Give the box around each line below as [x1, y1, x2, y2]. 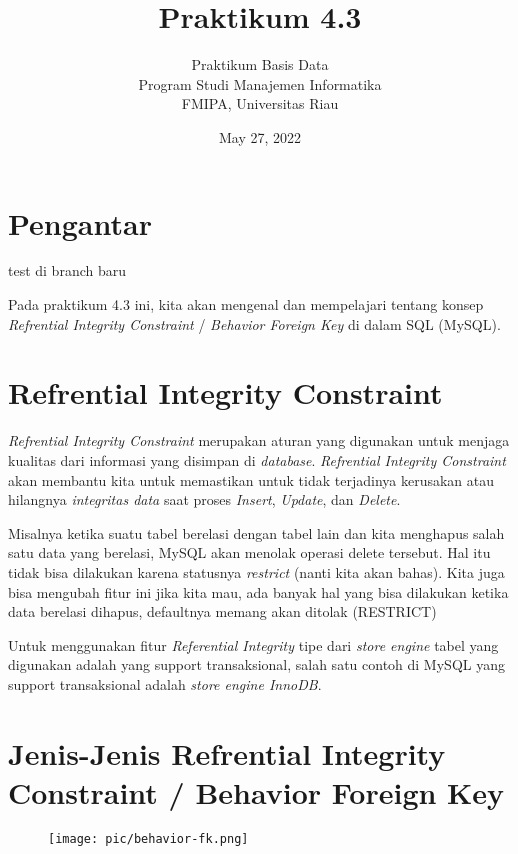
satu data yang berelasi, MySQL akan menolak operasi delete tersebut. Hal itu [8, 542, 491, 563]
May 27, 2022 [218, 126, 302, 147]
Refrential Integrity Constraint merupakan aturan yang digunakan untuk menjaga [8, 430, 510, 451]
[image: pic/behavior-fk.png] [48, 831, 249, 846]
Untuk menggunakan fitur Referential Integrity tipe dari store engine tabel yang [8, 634, 499, 655]
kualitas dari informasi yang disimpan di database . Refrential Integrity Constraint [8, 449, 506, 470]
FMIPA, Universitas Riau [181, 93, 339, 114]
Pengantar [8, 202, 152, 243]
